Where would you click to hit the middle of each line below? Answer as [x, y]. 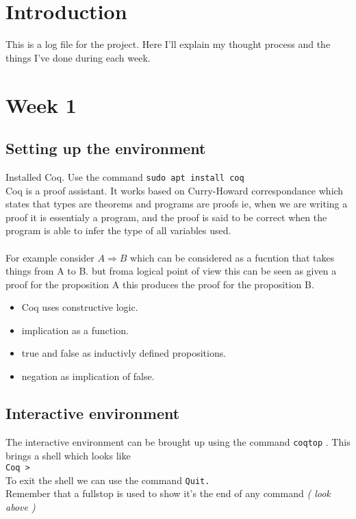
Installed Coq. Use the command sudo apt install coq [125, 176]
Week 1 [41, 104]
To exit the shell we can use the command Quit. [108, 480]
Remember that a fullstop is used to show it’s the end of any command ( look [168, 493]
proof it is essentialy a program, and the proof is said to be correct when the [166, 217]
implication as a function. [75, 330]
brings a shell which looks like [68, 455]
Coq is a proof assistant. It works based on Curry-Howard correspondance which [175, 190]
